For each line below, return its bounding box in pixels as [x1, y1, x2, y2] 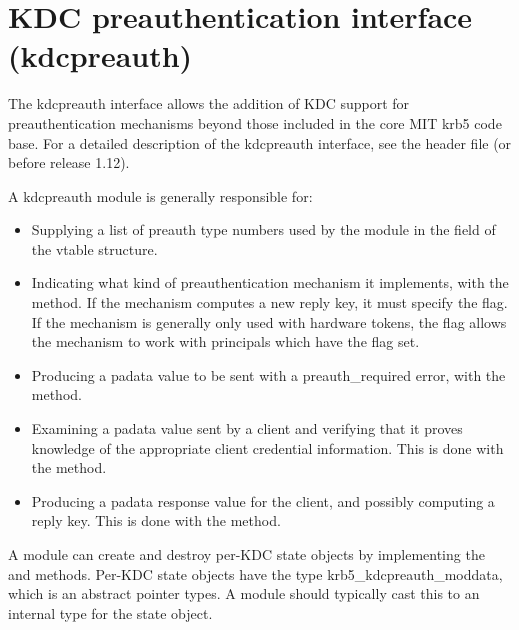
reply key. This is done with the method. [31, 510, 281, 531]
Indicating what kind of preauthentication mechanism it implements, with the [31, 272, 509, 293]
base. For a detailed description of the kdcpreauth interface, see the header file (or [8, 132, 512, 153]
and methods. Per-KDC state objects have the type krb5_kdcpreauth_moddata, [8, 563, 503, 584]
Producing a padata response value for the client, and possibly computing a [31, 490, 495, 511]
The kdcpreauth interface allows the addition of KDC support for [8, 93, 410, 114]
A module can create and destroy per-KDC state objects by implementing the [8, 544, 485, 564]
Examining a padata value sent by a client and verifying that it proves [31, 418, 463, 439]
